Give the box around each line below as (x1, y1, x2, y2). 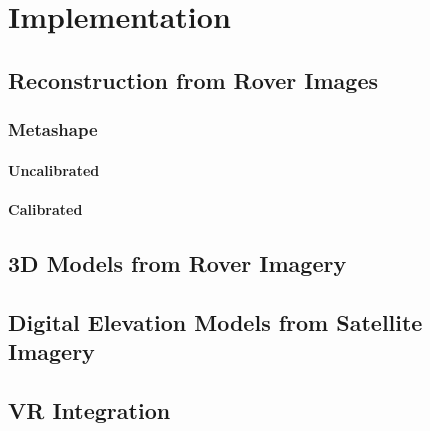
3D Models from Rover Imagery (8, 247, 347, 278)
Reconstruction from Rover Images (8, 64, 378, 95)
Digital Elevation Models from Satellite (8, 306, 423, 337)
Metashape (8, 117, 98, 142)
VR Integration (8, 394, 171, 425)
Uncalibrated (8, 159, 100, 180)
